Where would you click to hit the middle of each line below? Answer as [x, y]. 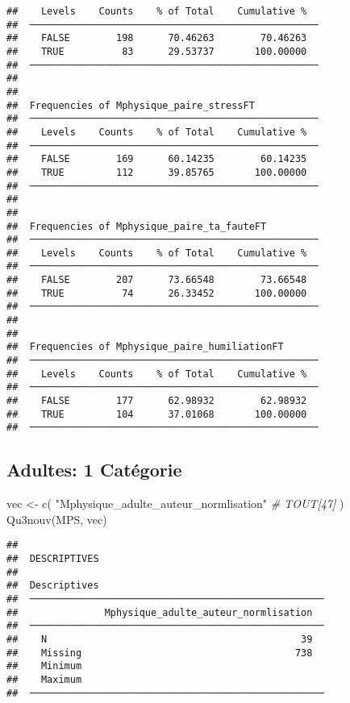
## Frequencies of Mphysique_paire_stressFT [131, 105]
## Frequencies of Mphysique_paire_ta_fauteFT [137, 226]
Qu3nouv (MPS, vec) [57, 519]
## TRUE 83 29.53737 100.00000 [157, 51]
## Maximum [44, 679]
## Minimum [44, 666]
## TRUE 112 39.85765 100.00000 [157, 172]
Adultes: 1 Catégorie [94, 470]
